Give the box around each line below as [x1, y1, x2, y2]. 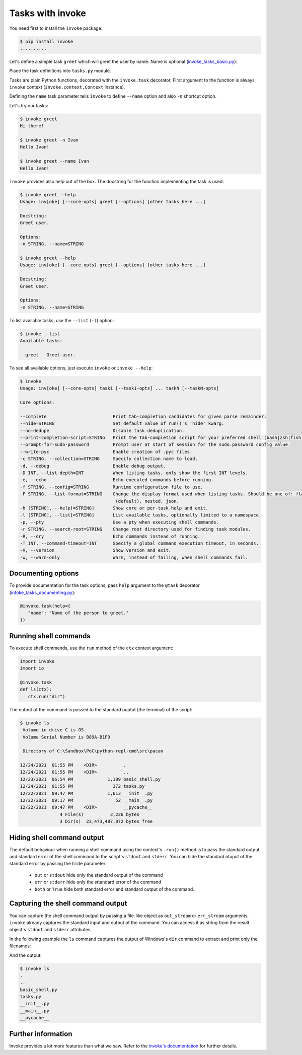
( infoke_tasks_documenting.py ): [9, 589, 75, 595]
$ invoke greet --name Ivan [20, 159, 89, 164]
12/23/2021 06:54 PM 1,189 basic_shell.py [20, 776, 161, 782]
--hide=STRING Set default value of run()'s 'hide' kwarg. [20, 421, 224, 426]
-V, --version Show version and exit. [20, 548, 172, 553]
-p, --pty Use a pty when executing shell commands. [20, 519, 219, 525]
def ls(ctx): [20, 687, 52, 692]
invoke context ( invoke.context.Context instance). [9, 84, 125, 90]
